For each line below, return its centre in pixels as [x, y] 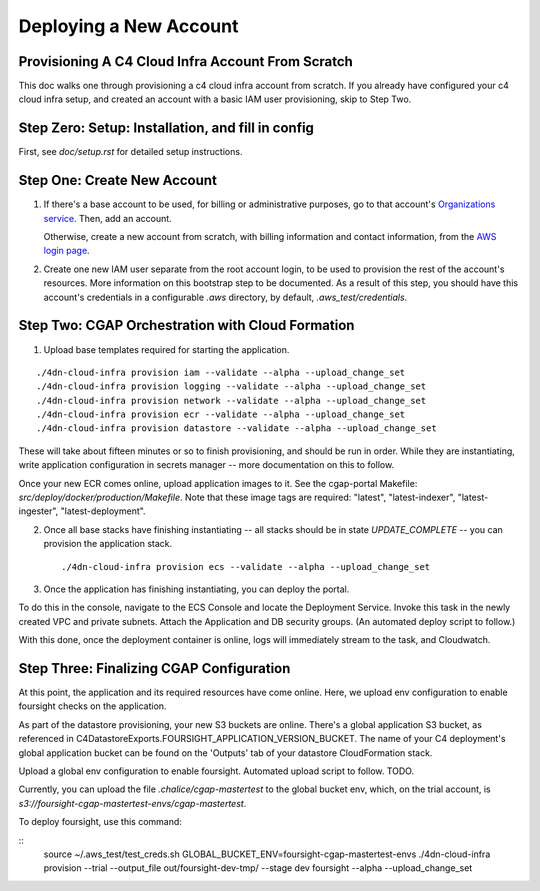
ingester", [38, 511]
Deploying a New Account [128, 26]
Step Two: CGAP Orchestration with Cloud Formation [186, 325]
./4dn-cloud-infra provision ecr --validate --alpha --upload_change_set [221, 414]
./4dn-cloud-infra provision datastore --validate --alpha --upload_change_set [236, 428]
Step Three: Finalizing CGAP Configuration [154, 668]
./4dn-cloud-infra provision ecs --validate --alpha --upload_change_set [246, 566]
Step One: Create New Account [117, 180]
